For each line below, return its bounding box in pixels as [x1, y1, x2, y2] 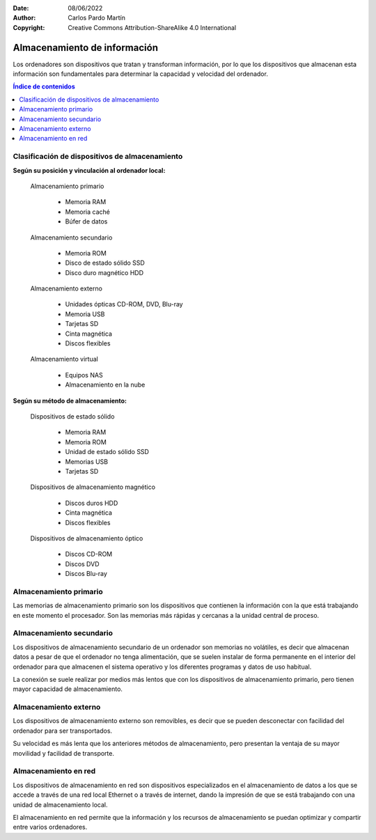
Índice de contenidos [13, 82, 76, 91]
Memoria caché [65, 208, 111, 216]
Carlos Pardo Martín [68, 14, 125, 22]
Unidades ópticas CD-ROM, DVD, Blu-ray [65, 300, 184, 309]
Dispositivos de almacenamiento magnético [30, 483, 156, 491]
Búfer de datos [65, 217, 108, 226]
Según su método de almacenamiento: [13, 396, 127, 405]
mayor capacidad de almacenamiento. [13, 685, 123, 693]
